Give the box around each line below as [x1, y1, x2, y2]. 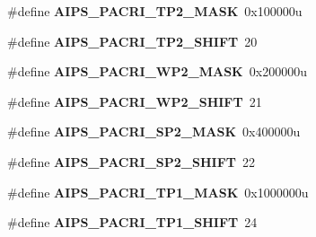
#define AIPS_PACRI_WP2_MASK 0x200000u [7, 62, 307, 81]
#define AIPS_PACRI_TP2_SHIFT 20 [7, 31, 258, 50]
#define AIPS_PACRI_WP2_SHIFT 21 [7, 92, 262, 110]
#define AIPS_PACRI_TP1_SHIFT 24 [7, 213, 258, 232]
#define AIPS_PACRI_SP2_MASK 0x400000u [7, 122, 301, 141]
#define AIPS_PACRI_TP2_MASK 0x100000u [7, 2, 303, 20]
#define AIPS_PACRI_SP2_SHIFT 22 [7, 152, 256, 171]
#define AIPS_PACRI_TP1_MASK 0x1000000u [7, 182, 309, 201]
